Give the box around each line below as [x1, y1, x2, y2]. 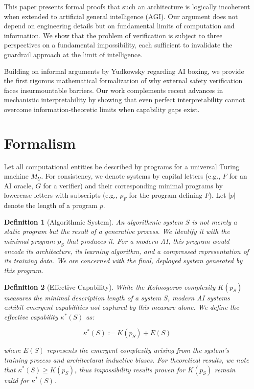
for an [229, 171, 247, 181]
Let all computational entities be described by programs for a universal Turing [4, 161, 240, 171]
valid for [4, 375, 29, 385]
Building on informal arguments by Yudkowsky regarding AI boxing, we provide [4, 66, 244, 76]
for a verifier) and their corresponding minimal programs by [43, 180, 223, 190]
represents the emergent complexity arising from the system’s [46, 345, 229, 355]
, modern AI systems [167, 292, 230, 302]
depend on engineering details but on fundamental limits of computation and [4, 21, 235, 31]
